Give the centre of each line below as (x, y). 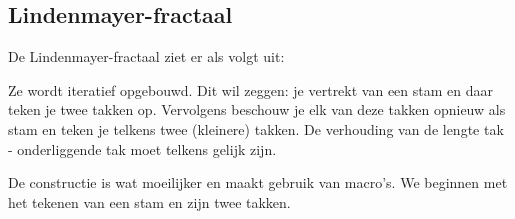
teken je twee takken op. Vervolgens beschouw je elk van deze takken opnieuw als (257, 109)
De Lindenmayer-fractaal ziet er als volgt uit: (146, 56)
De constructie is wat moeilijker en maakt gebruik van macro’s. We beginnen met (258, 182)
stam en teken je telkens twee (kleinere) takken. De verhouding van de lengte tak (256, 128)
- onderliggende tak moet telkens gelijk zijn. (142, 148)
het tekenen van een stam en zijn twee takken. (149, 201)
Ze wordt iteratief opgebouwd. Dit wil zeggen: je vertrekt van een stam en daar (250, 89)
